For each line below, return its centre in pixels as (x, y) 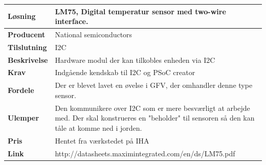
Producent (27, 34)
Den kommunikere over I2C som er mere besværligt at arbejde (152, 108)
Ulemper (24, 118)
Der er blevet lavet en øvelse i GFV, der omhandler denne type (154, 85)
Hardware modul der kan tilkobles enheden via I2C (135, 60)
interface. (72, 21)
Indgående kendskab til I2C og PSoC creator (125, 72)
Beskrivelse (28, 60)
